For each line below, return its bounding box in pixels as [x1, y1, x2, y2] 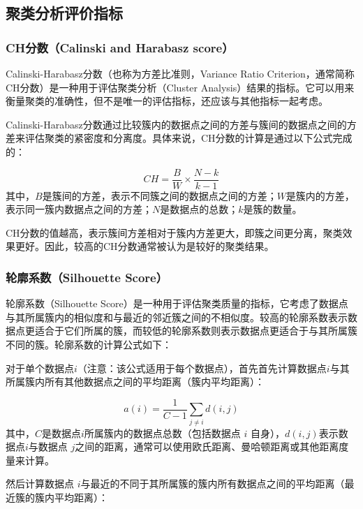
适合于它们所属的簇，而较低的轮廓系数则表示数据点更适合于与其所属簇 [34, 323, 357, 338]
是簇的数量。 [243, 202, 302, 216]
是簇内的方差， [286, 188, 355, 202]
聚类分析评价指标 [6, 2, 123, 24]
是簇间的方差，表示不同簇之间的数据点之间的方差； [42, 188, 277, 202]
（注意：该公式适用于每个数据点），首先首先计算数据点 [77, 360, 327, 375]
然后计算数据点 [6, 476, 74, 491]
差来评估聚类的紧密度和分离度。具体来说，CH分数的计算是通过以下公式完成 [6, 131, 353, 145]
